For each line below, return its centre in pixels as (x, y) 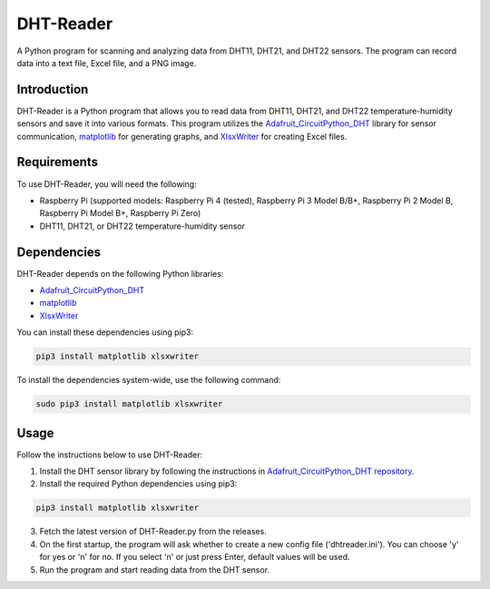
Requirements (58, 162)
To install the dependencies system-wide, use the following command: (149, 380)
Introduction (53, 89)
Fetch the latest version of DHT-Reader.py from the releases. (153, 532)
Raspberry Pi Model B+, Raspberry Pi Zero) (120, 213)
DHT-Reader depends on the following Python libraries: (120, 273)
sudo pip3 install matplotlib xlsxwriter (129, 404)
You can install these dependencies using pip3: (105, 332)
